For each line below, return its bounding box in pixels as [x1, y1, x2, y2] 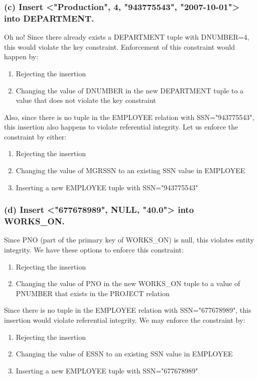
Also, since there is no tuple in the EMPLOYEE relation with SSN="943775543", [4, 111, 254, 122]
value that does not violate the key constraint [16, 95, 156, 105]
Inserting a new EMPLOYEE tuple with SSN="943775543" [16, 182, 198, 192]
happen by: [4, 51, 39, 62]
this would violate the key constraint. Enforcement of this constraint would [4, 41, 235, 52]
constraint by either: [4, 131, 67, 142]
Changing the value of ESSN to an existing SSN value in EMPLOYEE [16, 348, 233, 359]
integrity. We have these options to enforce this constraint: [4, 244, 184, 255]
